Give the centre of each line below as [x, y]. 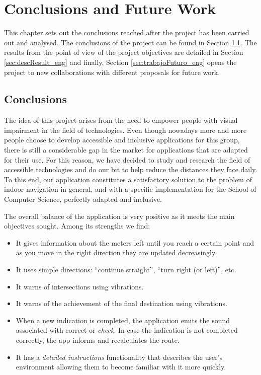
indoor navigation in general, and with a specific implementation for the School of [130, 189]
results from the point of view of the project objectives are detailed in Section [124, 52]
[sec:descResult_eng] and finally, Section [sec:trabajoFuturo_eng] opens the [120, 62]
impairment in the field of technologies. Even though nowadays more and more [125, 130]
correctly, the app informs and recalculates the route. [98, 340]
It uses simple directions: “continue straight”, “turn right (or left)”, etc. [126, 270]
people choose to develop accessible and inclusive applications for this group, [122, 140]
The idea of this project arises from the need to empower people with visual [121, 120]
